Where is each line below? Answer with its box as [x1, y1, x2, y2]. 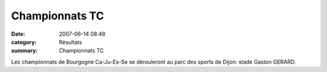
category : [11, 38, 37, 45]
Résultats [59, 38, 82, 45]
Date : [11, 30, 25, 38]
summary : [11, 47, 38, 54]
